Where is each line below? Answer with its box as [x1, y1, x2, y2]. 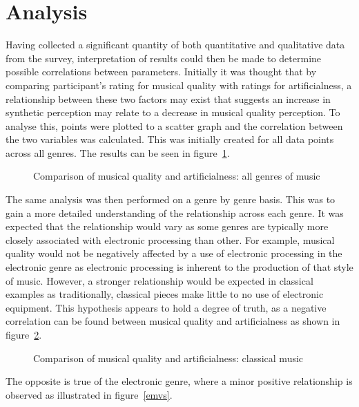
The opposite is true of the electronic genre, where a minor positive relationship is [6, 374, 353, 388]
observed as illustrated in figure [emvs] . [6, 387, 173, 401]
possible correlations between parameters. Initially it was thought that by [6, 64, 317, 79]
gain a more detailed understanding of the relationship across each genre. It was [6, 205, 344, 220]
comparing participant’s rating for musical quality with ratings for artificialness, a [6, 77, 352, 92]
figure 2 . [6, 328, 42, 341]
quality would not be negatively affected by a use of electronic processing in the [6, 246, 342, 261]
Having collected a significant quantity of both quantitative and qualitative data [6, 37, 345, 52]
